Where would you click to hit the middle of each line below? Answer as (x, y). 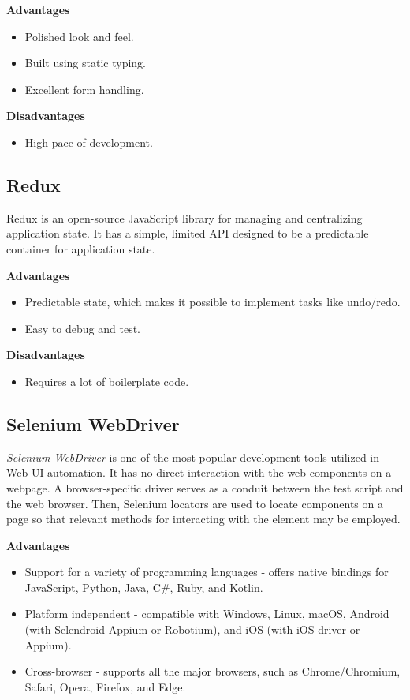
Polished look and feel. (79, 36)
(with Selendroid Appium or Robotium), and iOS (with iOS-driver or (192, 629)
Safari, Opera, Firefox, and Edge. (105, 686)
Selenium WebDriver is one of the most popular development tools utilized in (193, 457)
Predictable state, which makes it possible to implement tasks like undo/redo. (212, 302)
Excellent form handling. (84, 89)
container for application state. (81, 248)
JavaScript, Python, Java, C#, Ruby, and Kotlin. (144, 587)
